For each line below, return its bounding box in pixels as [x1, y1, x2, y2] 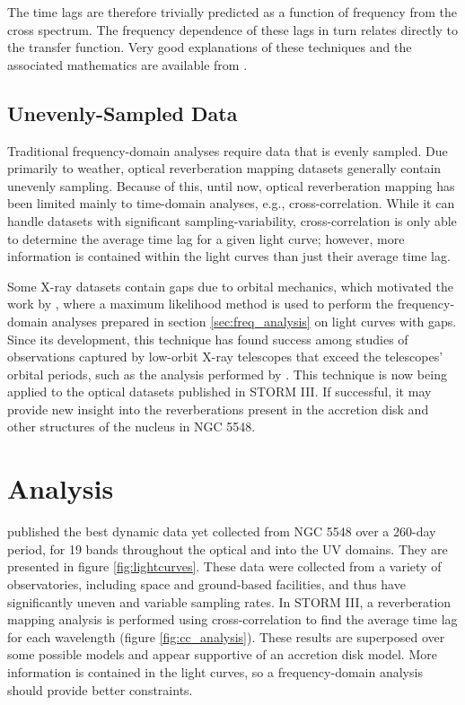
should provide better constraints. [7, 680, 193, 699]
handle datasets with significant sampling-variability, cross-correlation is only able [7, 211, 457, 230]
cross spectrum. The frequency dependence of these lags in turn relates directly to [7, 20, 458, 39]
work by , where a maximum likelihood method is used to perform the [7, 294, 394, 313]
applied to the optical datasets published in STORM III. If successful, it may [7, 382, 432, 401]
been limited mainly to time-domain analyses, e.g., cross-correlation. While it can [7, 194, 455, 213]
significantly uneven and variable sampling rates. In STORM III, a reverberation [7, 592, 452, 611]
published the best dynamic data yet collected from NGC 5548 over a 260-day [7, 522, 436, 541]
